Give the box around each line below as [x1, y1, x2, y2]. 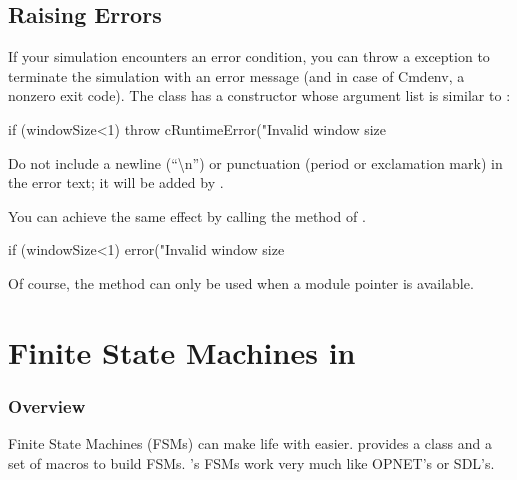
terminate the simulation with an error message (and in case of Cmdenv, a [8, 65, 465, 86]
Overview [8, 393, 86, 418]
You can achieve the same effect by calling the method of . [8, 205, 366, 226]
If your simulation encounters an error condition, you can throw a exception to [8, 46, 490, 67]
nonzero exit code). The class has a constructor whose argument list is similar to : [8, 85, 511, 106]
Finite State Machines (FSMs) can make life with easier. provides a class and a [8, 433, 492, 454]
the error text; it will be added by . [8, 172, 224, 193]
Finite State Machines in [8, 331, 356, 372]
